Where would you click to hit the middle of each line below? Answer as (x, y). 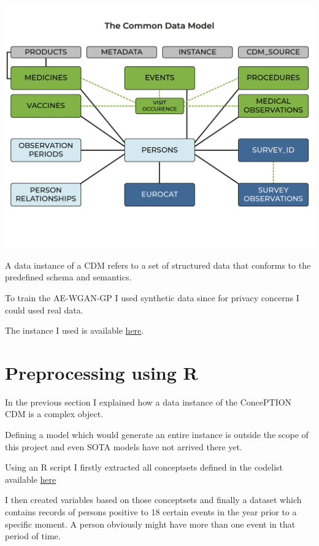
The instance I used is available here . (75, 330)
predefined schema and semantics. (68, 277)
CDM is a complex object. (54, 414)
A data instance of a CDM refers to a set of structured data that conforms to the (158, 265)
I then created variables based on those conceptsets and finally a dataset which (153, 500)
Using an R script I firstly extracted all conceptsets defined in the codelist (144, 467)
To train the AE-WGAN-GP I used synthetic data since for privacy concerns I (152, 297)
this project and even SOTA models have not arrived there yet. (124, 446)
